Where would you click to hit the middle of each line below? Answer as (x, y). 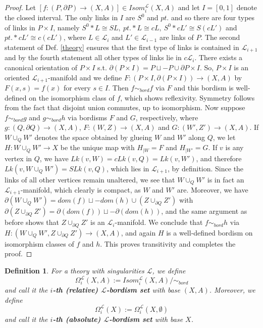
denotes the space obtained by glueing (93, 137)
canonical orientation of (41, 67)
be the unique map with (97, 147)
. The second (220, 37)
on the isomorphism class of (72, 97)
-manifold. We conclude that (159, 222)
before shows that (32, 222)
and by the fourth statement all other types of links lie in (93, 57)
